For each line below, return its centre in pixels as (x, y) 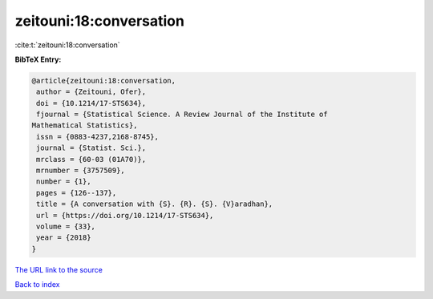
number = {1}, (64, 182)
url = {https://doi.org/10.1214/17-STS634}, (125, 215)
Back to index (37, 285)
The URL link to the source (59, 269)
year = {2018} (64, 238)
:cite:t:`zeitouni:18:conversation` (67, 45)
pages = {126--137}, (77, 193)
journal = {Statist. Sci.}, (91, 148)
